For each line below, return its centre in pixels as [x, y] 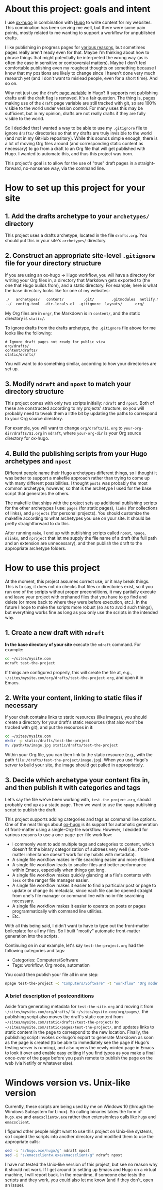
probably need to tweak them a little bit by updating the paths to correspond [81, 413]
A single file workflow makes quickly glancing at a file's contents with [81, 875]
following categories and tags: [35, 950]
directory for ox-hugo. [27, 438]
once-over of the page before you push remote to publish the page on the [79, 1058]
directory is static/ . [25, 318]
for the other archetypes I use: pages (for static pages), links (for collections [81, 508]
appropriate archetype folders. [36, 548]
